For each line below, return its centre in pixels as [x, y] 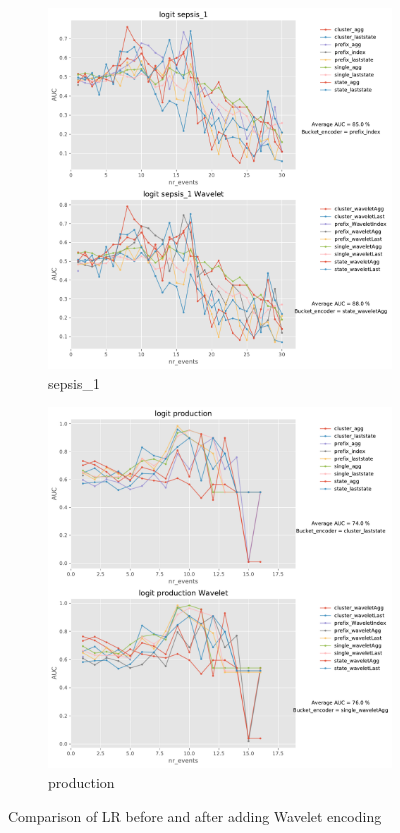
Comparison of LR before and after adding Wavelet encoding [195, 815]
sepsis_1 [74, 382]
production [81, 781]
